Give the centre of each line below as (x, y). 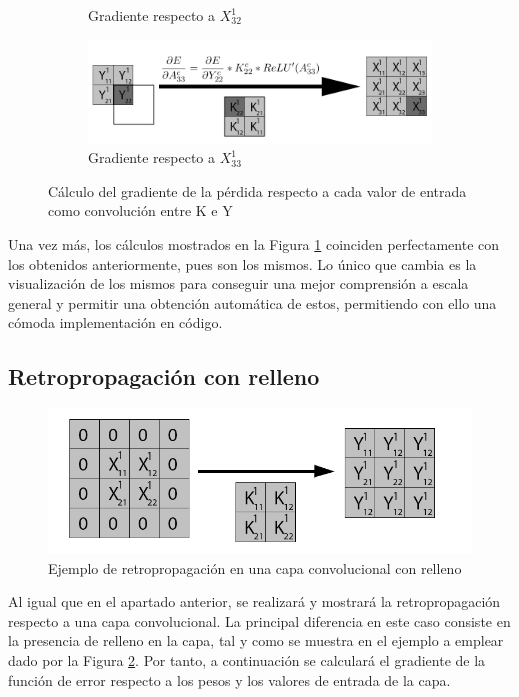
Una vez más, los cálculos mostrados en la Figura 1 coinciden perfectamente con (254, 244)
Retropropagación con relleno (164, 376)
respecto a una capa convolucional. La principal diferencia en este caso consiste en (259, 620)
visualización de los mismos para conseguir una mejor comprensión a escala (238, 283)
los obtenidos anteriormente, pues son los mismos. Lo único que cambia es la (242, 263)
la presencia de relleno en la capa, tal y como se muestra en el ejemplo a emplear (256, 640)
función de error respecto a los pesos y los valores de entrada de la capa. (229, 679)
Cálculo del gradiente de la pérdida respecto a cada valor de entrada (257, 190)
